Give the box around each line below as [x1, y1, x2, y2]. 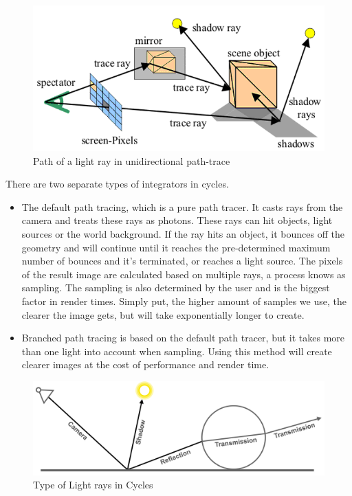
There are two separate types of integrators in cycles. [5, 177, 229, 191]
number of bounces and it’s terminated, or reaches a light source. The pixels [21, 253, 343, 268]
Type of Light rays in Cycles [33, 477, 153, 492]
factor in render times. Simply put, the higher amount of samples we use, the [21, 293, 346, 308]
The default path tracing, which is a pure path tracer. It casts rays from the [21, 199, 343, 214]
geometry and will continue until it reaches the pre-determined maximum [21, 240, 331, 254]
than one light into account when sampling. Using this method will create [21, 343, 332, 358]
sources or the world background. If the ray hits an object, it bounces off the [21, 226, 344, 240]
